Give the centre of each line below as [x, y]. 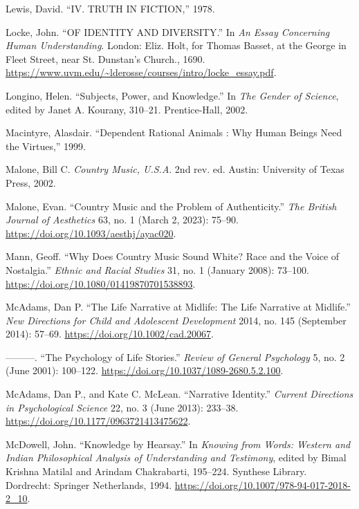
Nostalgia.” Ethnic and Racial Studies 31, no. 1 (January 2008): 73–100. [157, 269]
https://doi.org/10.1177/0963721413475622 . [98, 421]
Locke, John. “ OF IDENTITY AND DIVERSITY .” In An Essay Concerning [168, 31]
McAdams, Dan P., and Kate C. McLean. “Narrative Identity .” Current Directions [179, 394]
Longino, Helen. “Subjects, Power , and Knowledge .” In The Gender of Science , [172, 95]
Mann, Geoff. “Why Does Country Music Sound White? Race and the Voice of [173, 256]
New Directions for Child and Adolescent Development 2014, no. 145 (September [176, 320]
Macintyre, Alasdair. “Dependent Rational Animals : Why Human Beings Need [174, 132]
